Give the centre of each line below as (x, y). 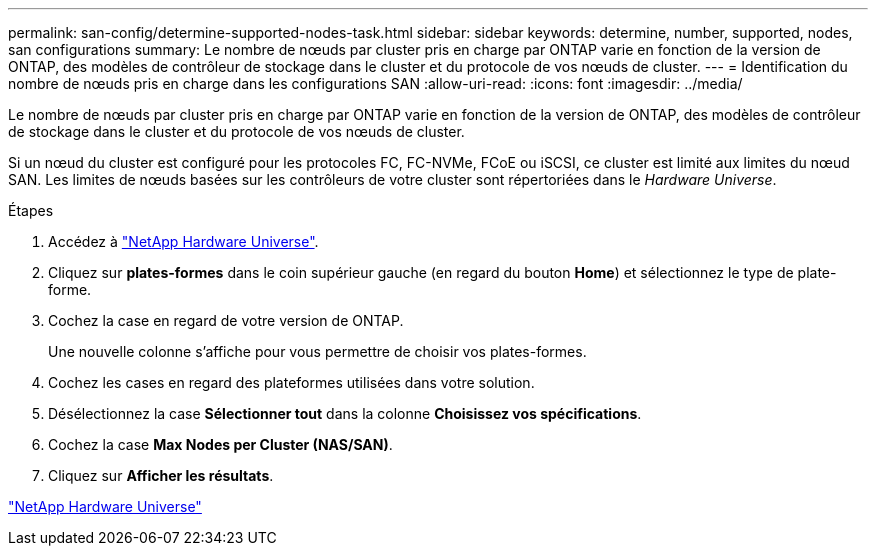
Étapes (31, 210)
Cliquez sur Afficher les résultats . (161, 475)
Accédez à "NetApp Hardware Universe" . (183, 241)
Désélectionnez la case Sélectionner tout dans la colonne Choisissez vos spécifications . (345, 413)
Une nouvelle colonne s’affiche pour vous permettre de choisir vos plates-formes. (317, 351)
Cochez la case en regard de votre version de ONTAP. (226, 320)
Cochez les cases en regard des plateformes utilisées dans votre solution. (291, 382)
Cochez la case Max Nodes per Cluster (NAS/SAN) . (220, 444)
